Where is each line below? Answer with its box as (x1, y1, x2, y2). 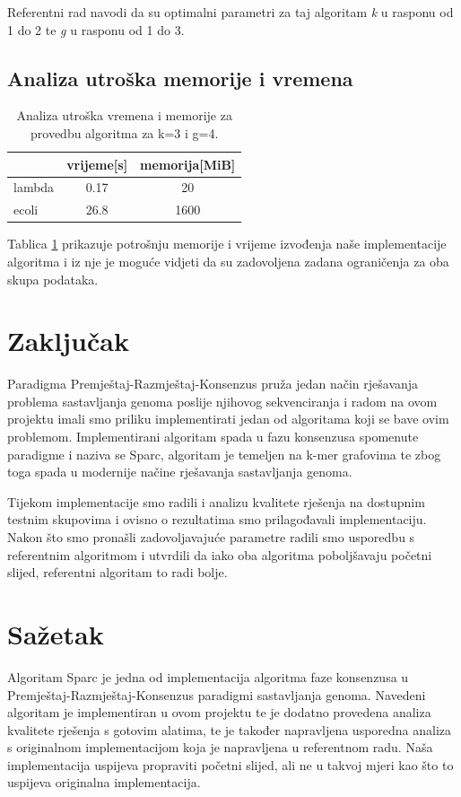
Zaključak (7, 322, 129, 359)
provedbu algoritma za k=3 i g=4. (30, 123, 219, 142)
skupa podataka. (7, 269, 99, 288)
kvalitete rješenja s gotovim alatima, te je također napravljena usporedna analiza (7, 720, 452, 739)
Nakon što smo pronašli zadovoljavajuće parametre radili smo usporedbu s (7, 528, 415, 547)
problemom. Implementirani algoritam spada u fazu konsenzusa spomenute (7, 427, 419, 446)
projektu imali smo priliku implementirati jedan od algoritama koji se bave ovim (7, 409, 449, 428)
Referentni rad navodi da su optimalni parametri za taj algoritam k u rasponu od (7, 3, 454, 21)
